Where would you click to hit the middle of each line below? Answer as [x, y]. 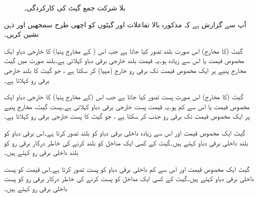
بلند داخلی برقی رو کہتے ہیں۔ [41, 152]
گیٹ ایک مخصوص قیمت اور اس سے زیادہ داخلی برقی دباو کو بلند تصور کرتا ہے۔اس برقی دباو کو [125, 132]
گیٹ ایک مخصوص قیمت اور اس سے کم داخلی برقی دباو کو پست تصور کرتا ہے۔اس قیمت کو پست [127, 168]
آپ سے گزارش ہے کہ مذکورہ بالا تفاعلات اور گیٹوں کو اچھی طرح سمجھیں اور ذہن [125, 24]
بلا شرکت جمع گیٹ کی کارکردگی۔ [75, 7]
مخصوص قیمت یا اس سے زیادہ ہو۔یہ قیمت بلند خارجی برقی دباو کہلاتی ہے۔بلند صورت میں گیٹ [124, 60]
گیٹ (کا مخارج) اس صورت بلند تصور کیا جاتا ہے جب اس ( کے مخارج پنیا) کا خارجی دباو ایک [123, 50]
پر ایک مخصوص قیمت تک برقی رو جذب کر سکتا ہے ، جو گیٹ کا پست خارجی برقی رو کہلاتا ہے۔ [127, 116]
